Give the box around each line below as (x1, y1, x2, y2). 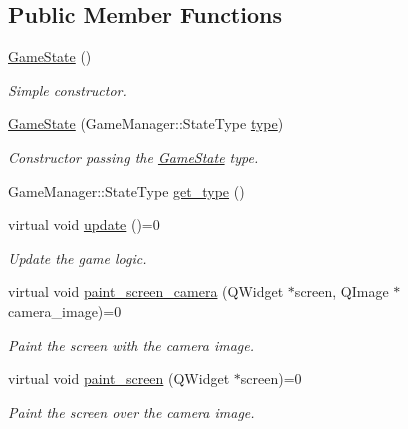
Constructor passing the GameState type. (8, 146, 259, 167)
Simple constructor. (8, 79, 127, 100)
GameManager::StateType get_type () (8, 180, 245, 201)
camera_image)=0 (8, 300, 122, 321)
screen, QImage (294, 281, 389, 302)
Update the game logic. (8, 247, 147, 268)
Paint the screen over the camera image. (8, 401, 255, 422)
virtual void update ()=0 (8, 214, 160, 235)
